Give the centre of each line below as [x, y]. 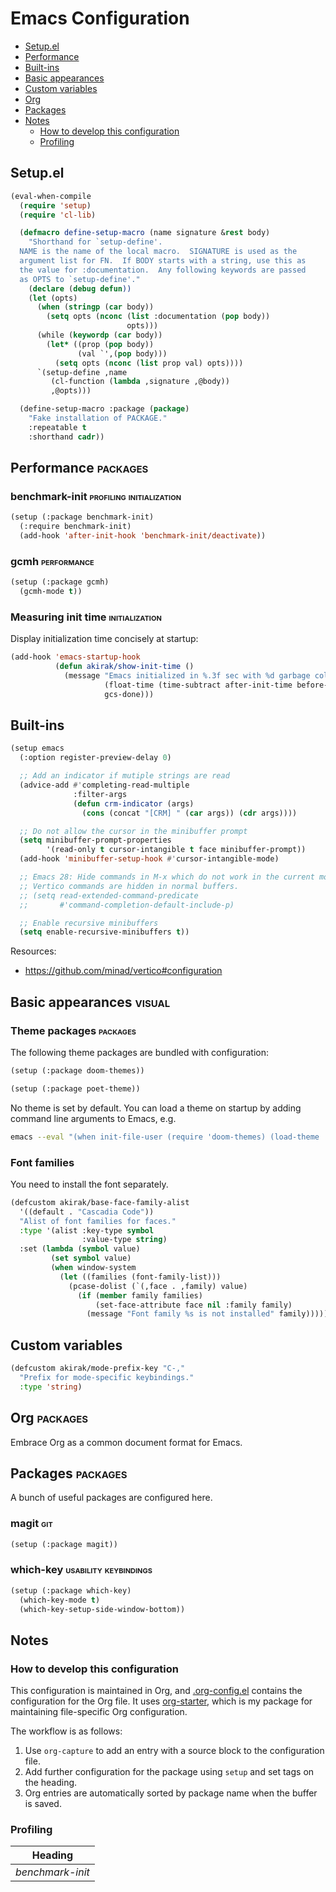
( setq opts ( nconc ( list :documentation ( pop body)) [158, 317]
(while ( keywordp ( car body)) [99, 335]
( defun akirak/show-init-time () [124, 667]
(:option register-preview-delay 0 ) [95, 758]
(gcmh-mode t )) [51, 592]
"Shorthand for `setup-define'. [95, 242]
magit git [31, 1524]
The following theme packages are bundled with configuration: [140, 1053]
